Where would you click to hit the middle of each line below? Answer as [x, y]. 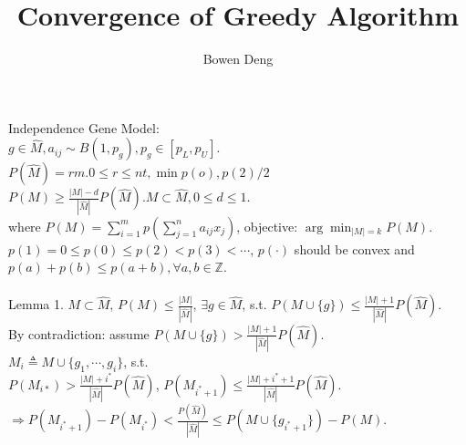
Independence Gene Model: [84, 127]
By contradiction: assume [79, 333]
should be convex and [354, 248]
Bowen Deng [238, 59]
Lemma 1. [36, 304]
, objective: [267, 226]
